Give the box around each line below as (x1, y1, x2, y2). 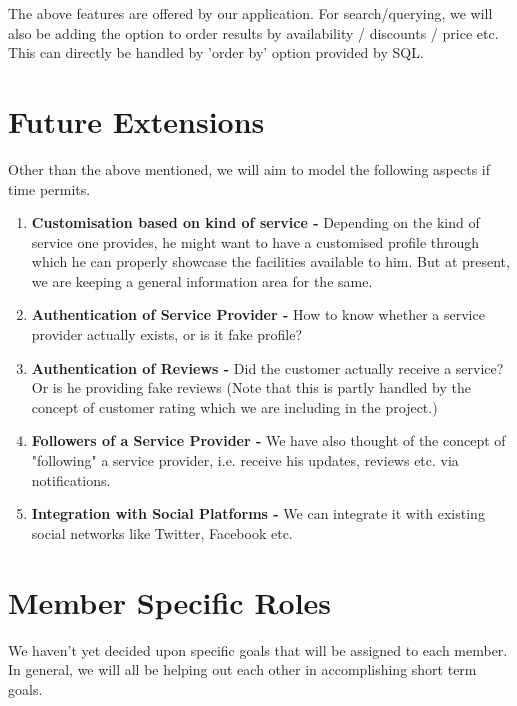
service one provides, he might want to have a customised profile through (31, 231, 480, 252)
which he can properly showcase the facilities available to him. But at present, (31, 251, 510, 272)
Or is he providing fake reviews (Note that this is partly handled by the (31, 377, 471, 398)
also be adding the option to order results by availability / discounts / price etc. (8, 22, 499, 43)
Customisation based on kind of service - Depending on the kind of (31, 212, 480, 233)
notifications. (31, 469, 111, 490)
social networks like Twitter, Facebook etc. (31, 522, 293, 543)
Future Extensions (8, 100, 265, 141)
